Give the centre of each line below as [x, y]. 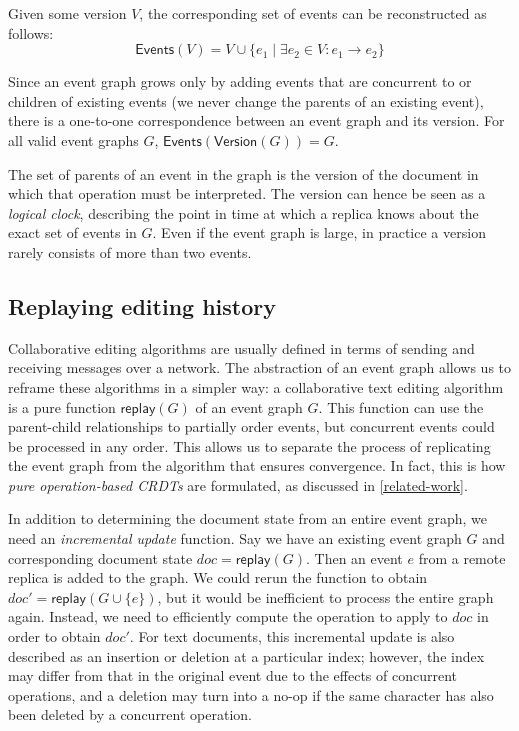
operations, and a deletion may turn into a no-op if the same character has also [251, 694]
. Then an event [354, 557]
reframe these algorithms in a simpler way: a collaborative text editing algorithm [256, 386]
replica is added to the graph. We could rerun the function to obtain [218, 577]
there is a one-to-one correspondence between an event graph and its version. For [256, 120]
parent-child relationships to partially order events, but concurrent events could [251, 426]
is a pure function [62, 406]
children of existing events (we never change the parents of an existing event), [246, 100]
